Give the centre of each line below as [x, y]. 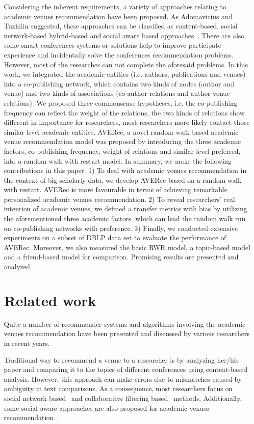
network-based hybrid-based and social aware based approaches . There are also [124, 35]
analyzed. [18, 267]
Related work [50, 300]
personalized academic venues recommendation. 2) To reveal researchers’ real [120, 199]
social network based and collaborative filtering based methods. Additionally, [123, 398]
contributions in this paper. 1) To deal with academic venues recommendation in [125, 170]
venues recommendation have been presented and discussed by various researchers [127, 333]
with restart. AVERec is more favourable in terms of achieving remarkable [116, 189]
